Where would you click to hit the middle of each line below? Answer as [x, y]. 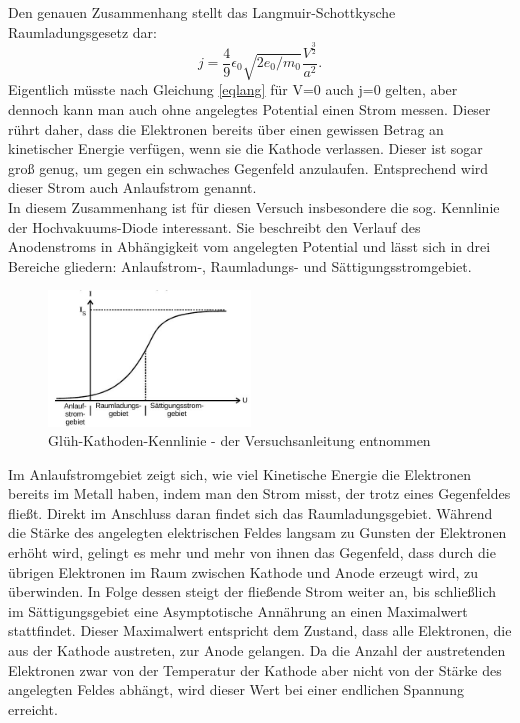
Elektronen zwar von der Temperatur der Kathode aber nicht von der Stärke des [255, 669]
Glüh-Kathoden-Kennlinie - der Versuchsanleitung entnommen [239, 440]
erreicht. [33, 708]
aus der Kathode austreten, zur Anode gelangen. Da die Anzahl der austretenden [257, 650]
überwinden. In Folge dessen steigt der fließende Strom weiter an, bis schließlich [252, 591]
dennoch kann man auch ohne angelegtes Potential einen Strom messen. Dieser [249, 109]
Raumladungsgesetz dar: [82, 31]
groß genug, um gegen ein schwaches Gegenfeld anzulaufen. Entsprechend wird [248, 167]
